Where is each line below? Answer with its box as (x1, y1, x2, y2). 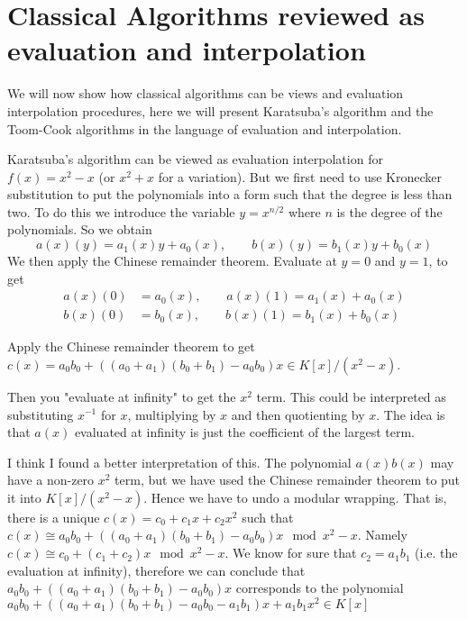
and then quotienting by (231, 405, 365, 423)
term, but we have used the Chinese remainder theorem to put (114, 470, 461, 489)
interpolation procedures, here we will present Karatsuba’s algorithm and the (7, 101, 434, 120)
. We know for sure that (224, 543, 357, 562)
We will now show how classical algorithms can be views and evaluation (7, 84, 404, 103)
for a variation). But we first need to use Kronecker (158, 167, 442, 186)
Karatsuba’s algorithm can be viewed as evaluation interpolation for (7, 150, 383, 168)
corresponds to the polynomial (235, 578, 404, 597)
